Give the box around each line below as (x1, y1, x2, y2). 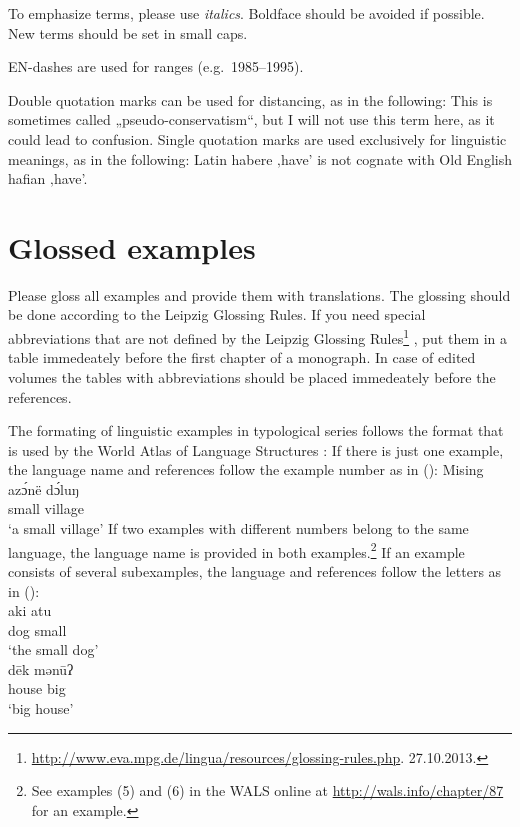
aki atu (8, 600, 52, 621)
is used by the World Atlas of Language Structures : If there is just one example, (8, 439, 504, 460)
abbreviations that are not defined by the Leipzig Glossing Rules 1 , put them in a (8, 325, 508, 348)
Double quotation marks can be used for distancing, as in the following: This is (8, 89, 493, 110)
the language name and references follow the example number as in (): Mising (8, 459, 484, 480)
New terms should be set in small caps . (8, 22, 248, 43)
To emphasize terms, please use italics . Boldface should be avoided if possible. (8, 3, 485, 23)
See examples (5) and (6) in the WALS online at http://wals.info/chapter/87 (31, 780, 504, 801)
